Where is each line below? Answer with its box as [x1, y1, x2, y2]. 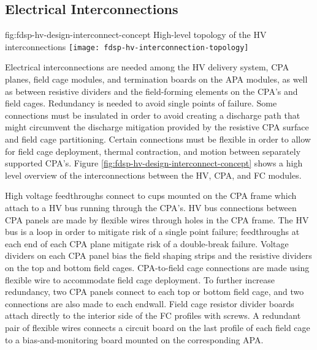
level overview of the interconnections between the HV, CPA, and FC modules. [5, 168, 302, 181]
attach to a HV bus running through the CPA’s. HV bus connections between [5, 201, 297, 214]
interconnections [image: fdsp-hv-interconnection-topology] [5, 40, 249, 53]
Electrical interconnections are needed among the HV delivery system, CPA [5, 61, 289, 73]
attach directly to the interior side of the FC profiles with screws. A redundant [5, 309, 301, 322]
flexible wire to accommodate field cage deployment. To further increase [5, 273, 275, 286]
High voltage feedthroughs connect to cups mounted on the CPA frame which [5, 189, 297, 202]
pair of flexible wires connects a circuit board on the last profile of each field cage [5, 321, 310, 333]
